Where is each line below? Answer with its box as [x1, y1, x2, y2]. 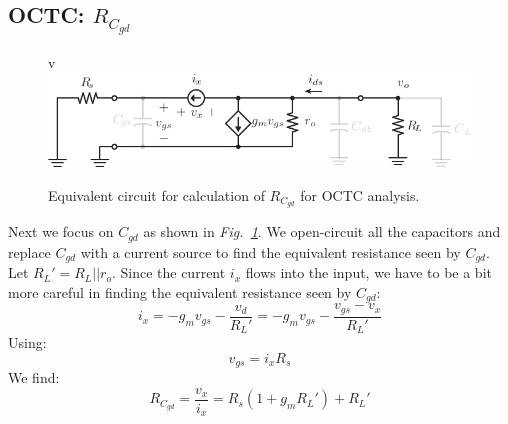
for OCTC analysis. [300, 184, 420, 205]
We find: [8, 367, 60, 388]
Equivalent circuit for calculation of [48, 184, 265, 205]
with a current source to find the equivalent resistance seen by [80, 241, 461, 262]
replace [8, 241, 51, 262]
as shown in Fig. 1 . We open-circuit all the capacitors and [143, 221, 501, 242]
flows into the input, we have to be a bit [245, 262, 492, 283]
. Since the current [111, 262, 226, 283]
